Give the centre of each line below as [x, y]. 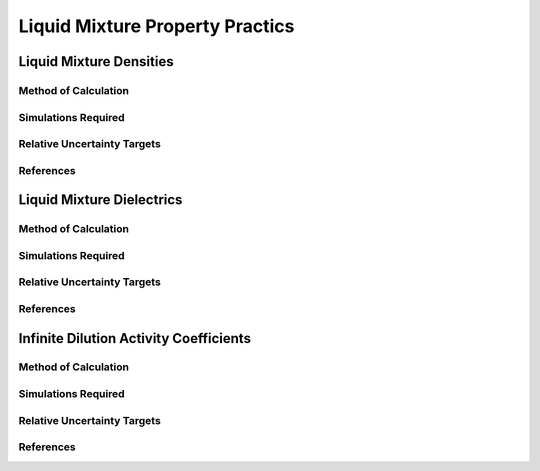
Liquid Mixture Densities [96, 61]
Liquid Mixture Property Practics [156, 26]
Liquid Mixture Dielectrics [100, 200]
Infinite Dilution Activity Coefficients [135, 338]
